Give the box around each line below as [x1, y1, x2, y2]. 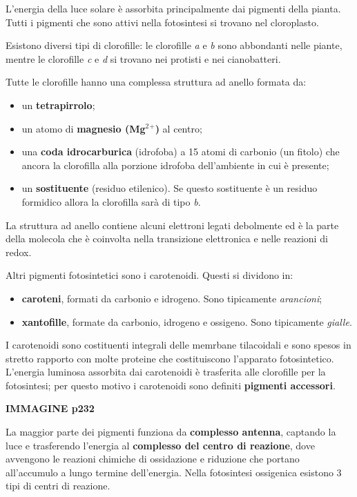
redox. [6, 244, 32, 259]
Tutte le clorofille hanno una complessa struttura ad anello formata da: [6, 75, 307, 89]
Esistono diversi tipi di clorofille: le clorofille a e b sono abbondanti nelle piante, [6, 38, 342, 52]
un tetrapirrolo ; [21, 97, 95, 112]
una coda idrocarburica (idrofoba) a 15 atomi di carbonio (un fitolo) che [21, 144, 340, 159]
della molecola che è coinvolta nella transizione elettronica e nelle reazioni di [6, 231, 328, 246]
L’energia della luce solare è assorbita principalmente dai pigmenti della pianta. [6, 1, 341, 15]
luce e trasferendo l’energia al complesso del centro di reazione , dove [6, 438, 315, 452]
